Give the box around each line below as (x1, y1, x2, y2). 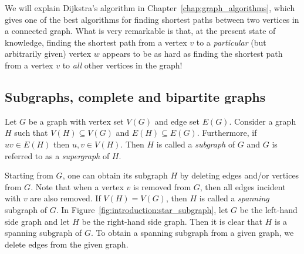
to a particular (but (196, 36, 266, 48)
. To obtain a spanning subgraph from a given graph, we (90, 226, 294, 239)
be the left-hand (239, 203, 298, 215)
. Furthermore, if (197, 126, 257, 139)
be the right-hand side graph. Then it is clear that (82, 215, 263, 227)
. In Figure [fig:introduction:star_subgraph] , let (56, 203, 228, 215)
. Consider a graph (229, 115, 296, 127)
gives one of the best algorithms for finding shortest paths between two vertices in (5, 13, 299, 25)
